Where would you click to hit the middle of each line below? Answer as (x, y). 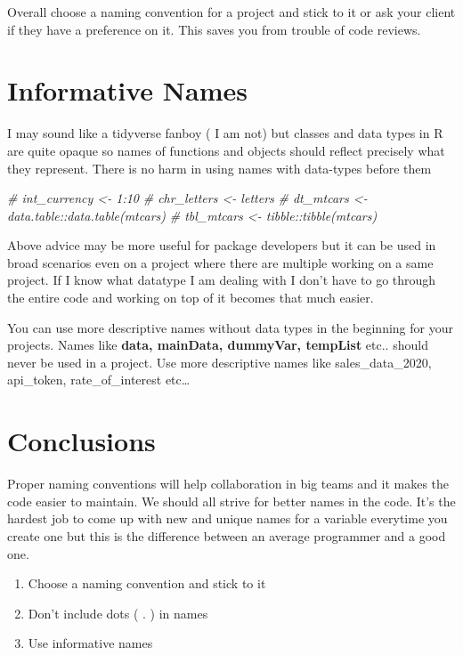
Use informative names (90, 643)
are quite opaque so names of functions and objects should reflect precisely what (226, 150)
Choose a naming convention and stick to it (147, 583)
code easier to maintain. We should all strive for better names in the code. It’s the (231, 501)
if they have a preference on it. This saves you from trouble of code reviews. (214, 29)
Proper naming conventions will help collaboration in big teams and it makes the (228, 484)
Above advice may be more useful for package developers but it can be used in (222, 245)
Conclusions (81, 441)
